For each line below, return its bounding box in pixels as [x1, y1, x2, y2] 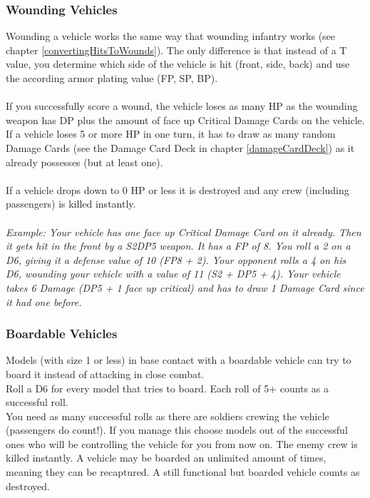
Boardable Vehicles [6, 325, 118, 342]
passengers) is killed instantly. [6, 196, 136, 211]
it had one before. [6, 294, 82, 309]
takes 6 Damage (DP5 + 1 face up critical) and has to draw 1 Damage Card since [6, 280, 364, 295]
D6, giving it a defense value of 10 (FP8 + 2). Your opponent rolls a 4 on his [6, 252, 346, 267]
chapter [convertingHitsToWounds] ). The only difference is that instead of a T [6, 42, 347, 57]
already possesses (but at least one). [6, 154, 163, 169]
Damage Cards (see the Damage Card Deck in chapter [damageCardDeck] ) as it [6, 140, 355, 155]
